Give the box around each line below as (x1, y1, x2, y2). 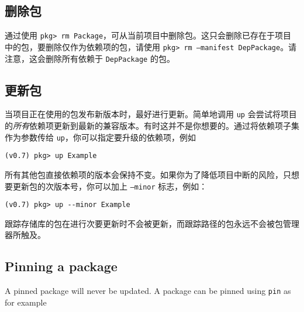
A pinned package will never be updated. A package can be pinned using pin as (5, 285, 291, 297)
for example (5, 296, 47, 308)
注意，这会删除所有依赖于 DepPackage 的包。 (5, 52, 175, 64)
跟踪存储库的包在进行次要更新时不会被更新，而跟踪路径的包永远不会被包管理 (5, 217, 299, 229)
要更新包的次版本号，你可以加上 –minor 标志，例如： (5, 180, 208, 192)
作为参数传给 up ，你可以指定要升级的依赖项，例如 (5, 131, 196, 143)
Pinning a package (5, 257, 118, 275)
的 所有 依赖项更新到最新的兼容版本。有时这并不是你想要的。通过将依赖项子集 (5, 120, 299, 132)
